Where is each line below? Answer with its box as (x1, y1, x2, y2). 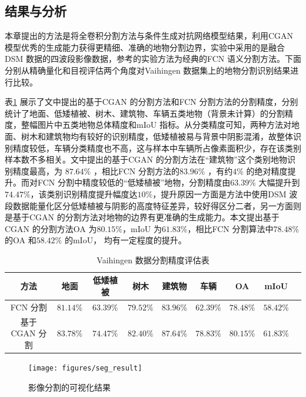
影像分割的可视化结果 (28, 381, 111, 393)
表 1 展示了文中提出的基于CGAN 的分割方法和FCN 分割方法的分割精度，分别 (5, 95, 298, 108)
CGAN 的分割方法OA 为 (5, 222, 97, 234)
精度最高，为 (12, 164, 62, 177)
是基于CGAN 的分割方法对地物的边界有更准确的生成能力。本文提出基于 (5, 211, 280, 223)
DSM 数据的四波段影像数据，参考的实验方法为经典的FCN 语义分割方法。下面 (5, 52, 301, 65)
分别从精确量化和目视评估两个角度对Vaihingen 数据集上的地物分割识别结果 (5, 64, 291, 76)
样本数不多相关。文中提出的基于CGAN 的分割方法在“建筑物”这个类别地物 (5, 153, 287, 166)
